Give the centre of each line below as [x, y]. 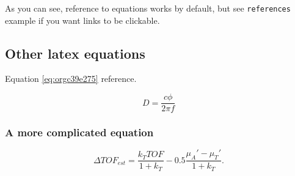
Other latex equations [75, 53]
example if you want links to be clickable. [82, 20]
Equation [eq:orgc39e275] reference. [71, 79]
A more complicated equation [79, 132]
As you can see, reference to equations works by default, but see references [148, 8]
